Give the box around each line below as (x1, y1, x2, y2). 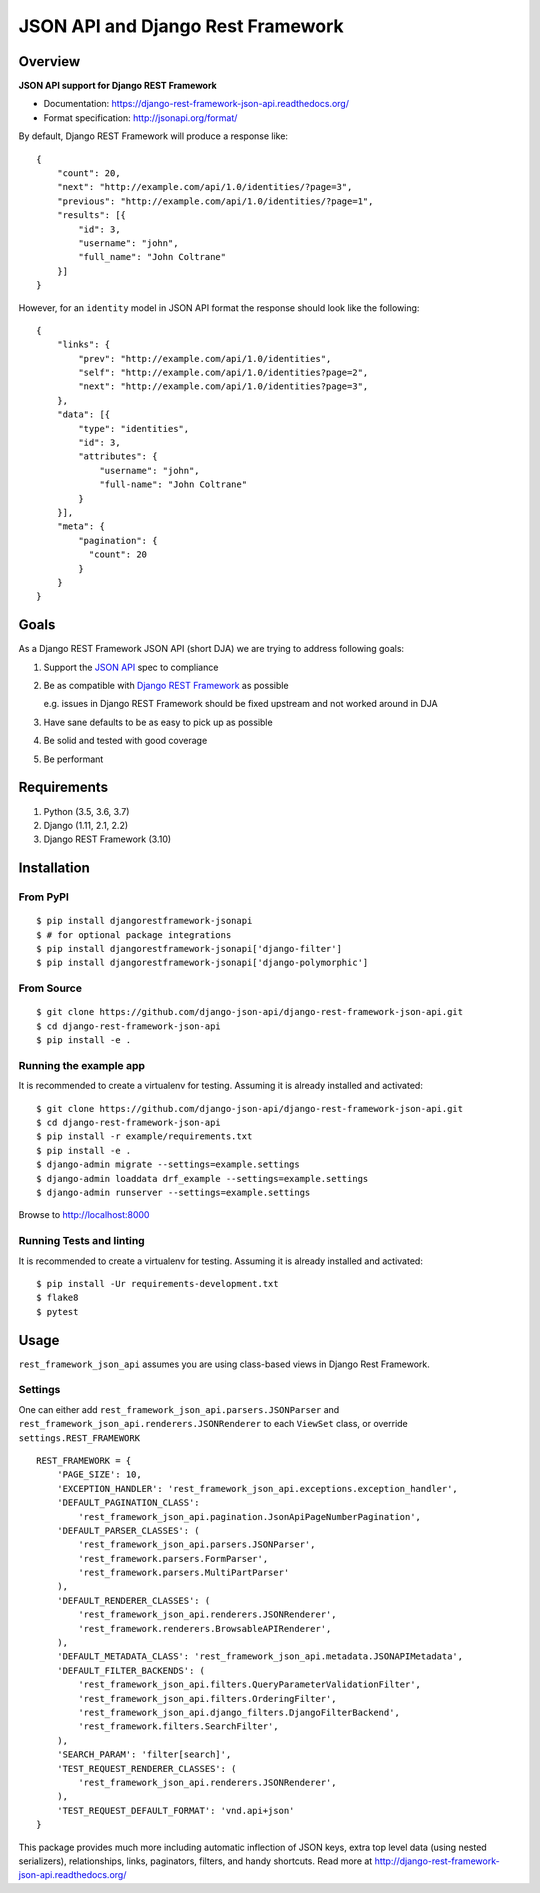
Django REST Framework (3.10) (43, 833, 172, 845)
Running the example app (18, 1058, 145, 1072)
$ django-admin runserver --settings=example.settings (36, 1187, 311, 1199)
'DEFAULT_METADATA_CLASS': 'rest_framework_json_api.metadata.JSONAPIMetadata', (56, 1651, 464, 1662)
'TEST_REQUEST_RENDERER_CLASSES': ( (56, 1763, 237, 1774)
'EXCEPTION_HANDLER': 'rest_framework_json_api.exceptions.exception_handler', (56, 1483, 459, 1494)
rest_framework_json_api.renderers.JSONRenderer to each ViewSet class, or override (18, 1418, 409, 1430)
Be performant (43, 753, 104, 765)
